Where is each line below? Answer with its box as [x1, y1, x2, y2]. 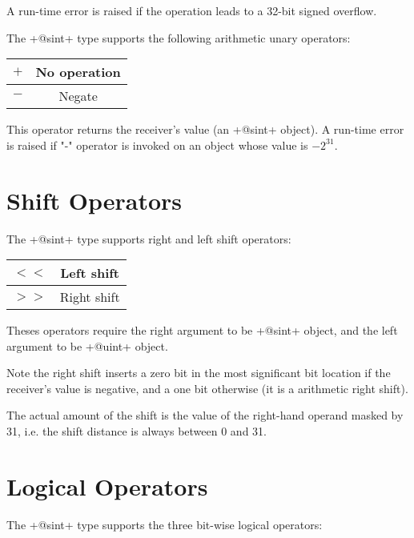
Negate [58, 86, 98, 106]
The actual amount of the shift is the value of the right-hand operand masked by [6, 407, 404, 424]
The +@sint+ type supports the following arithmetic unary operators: [6, 29, 351, 46]
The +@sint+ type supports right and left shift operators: [6, 230, 291, 247]
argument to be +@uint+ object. [6, 337, 168, 354]
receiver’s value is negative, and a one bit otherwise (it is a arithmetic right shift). [6, 379, 408, 396]
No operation [35, 62, 121, 82]
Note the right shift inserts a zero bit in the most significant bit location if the [6, 364, 391, 381]
